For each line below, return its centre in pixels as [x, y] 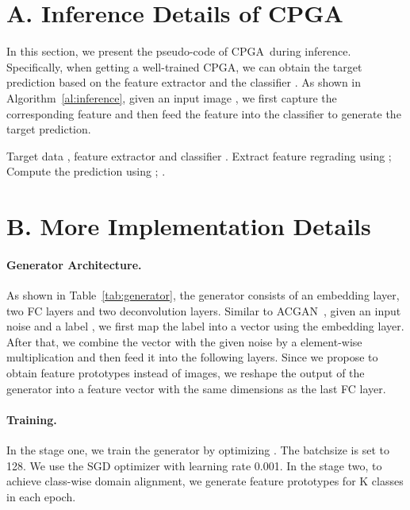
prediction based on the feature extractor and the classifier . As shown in [184, 82]
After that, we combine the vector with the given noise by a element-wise [184, 341]
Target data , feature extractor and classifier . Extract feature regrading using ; [199, 155]
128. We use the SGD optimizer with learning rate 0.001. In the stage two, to [194, 465]
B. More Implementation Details [189, 226]
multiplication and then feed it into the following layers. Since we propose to [192, 357]
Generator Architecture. [74, 264]
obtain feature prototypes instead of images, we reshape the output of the [186, 373]
